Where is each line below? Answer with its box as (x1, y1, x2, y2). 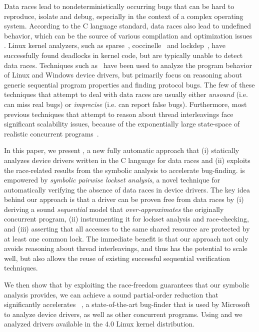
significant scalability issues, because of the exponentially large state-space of (4, 118, 240, 129)
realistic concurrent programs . (4, 128, 99, 138)
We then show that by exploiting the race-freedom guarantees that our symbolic (4, 279, 249, 290)
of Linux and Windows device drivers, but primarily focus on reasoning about (4, 69, 242, 80)
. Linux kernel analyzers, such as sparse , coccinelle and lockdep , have (4, 40, 225, 50)
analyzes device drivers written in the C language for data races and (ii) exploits (4, 154, 250, 165)
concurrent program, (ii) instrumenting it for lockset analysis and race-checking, (4, 213, 249, 224)
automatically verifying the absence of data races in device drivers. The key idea (4, 184, 250, 194)
